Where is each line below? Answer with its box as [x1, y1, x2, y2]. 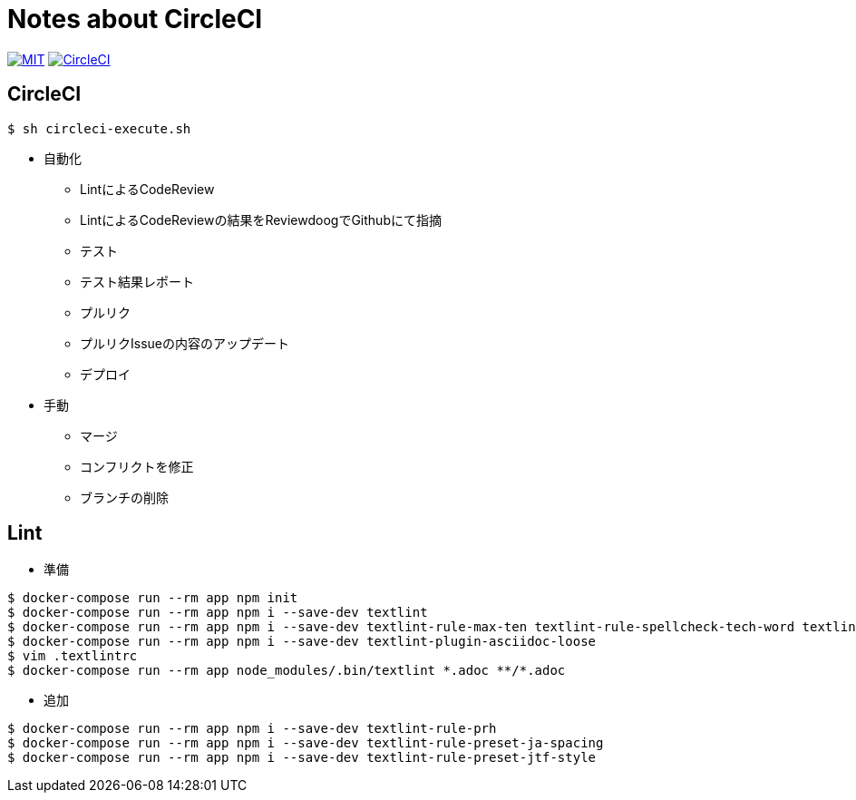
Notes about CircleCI [7, 4, 263, 34]
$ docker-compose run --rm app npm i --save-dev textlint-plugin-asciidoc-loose [7, 634, 597, 649]
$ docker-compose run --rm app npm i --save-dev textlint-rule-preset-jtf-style [7, 750, 597, 766]
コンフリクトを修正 [80, 458, 194, 474]
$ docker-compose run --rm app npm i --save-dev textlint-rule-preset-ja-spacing [7, 736, 604, 751]
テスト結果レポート [80, 273, 194, 289]
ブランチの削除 [80, 489, 169, 505]
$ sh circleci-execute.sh [7, 121, 191, 136]
